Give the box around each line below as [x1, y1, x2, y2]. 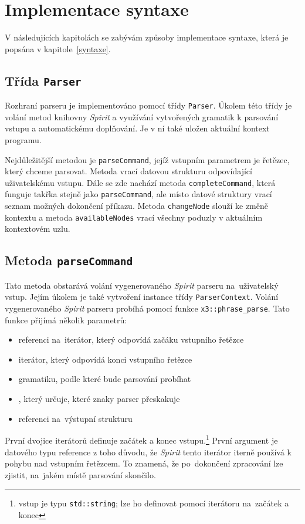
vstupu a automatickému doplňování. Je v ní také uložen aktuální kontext [5, 122, 270, 134]
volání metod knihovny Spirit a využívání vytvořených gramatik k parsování [5, 110, 279, 123]
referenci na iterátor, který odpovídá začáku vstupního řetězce [18, 333, 244, 346]
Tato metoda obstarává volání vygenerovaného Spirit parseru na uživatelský [5, 279, 279, 291]
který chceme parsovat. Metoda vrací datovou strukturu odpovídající [5, 165, 252, 177]
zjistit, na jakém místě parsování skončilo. [5, 468, 156, 481]
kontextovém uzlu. [5, 222, 70, 235]
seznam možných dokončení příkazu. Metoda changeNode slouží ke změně [5, 200, 268, 212]
